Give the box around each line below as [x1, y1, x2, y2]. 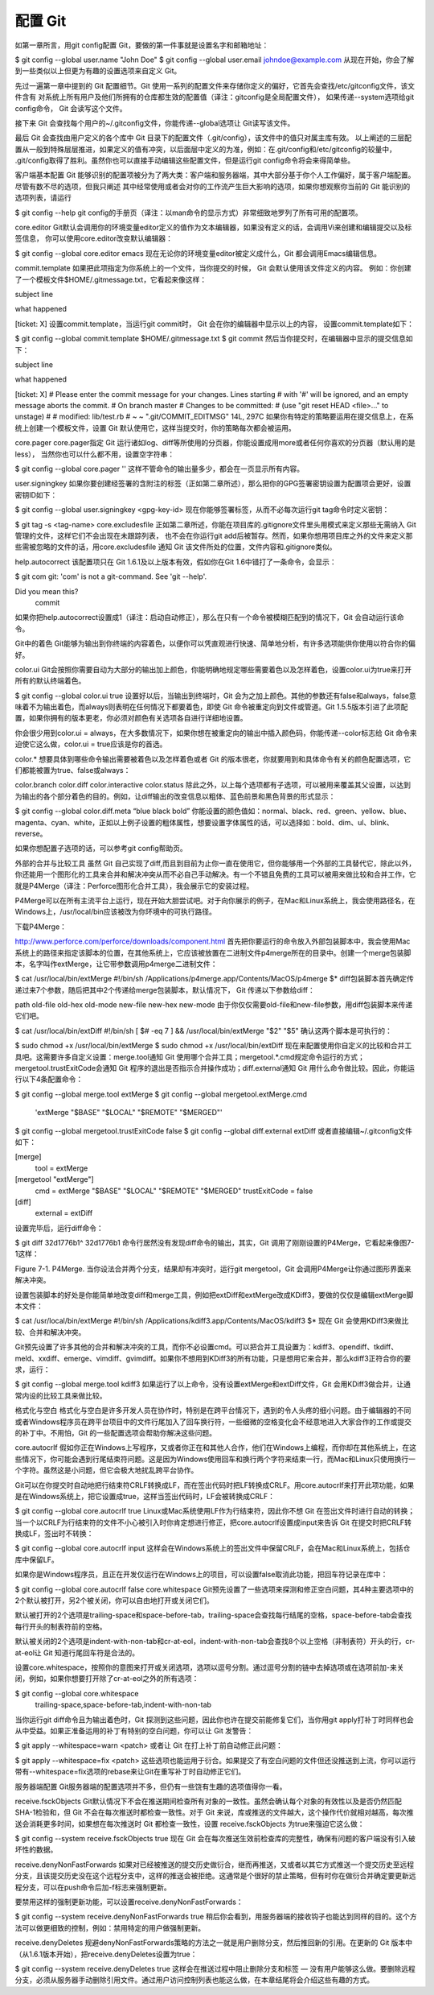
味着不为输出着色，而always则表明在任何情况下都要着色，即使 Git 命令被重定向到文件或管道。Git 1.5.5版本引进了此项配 [14, 702, 408, 712]
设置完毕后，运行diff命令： [14, 1223, 104, 1233]
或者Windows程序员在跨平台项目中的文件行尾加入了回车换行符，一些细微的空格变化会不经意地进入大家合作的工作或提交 [14, 1417, 412, 1427]
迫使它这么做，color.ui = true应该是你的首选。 [14, 739, 167, 749]
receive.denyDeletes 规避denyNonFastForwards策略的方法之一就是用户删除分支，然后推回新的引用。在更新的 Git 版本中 [14, 1938, 413, 1947]
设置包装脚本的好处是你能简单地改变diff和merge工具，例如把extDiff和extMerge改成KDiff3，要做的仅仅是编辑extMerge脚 [14, 1290, 414, 1299]
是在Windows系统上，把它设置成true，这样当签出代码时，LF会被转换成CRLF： [14, 1491, 275, 1501]
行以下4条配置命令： [14, 1075, 84, 1084]
